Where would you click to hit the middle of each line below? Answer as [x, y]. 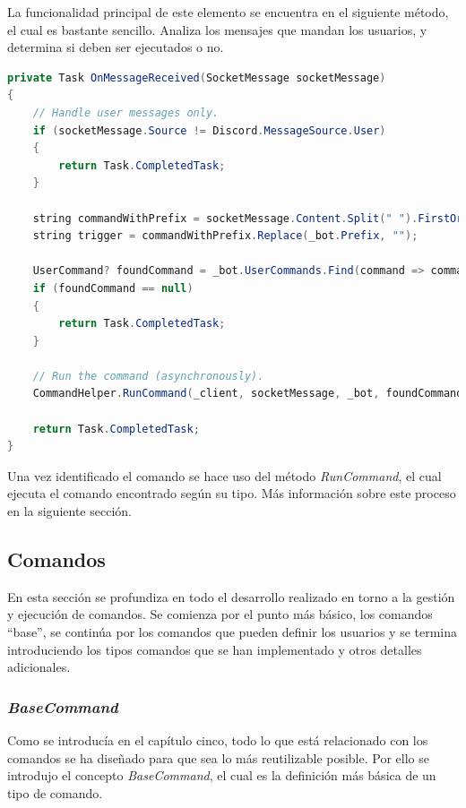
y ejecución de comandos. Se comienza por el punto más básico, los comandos [220, 614]
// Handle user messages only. [126, 112]
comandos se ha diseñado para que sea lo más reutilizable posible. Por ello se [218, 757]
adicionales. [39, 667]
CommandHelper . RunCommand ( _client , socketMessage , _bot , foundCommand [248, 394]
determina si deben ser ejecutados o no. [116, 47]
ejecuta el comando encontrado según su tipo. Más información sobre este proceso [232, 493]
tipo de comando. [55, 792]
